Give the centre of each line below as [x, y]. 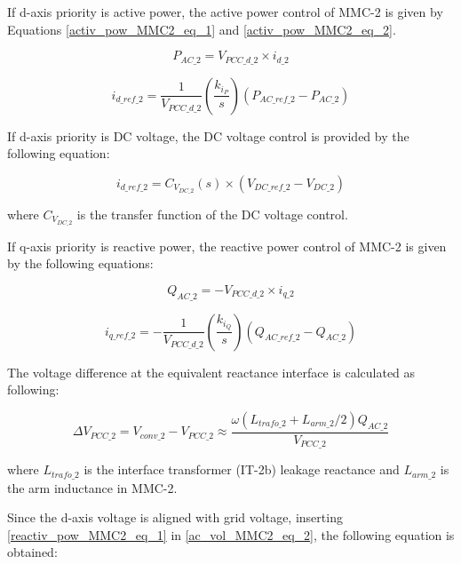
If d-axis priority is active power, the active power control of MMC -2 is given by [225, 12]
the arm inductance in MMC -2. [92, 487]
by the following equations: [80, 263]
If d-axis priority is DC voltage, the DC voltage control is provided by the [208, 135]
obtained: [32, 552]
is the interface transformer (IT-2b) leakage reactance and [242, 469]
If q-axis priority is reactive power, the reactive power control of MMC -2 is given [227, 246]
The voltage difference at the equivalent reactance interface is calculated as [211, 372]
